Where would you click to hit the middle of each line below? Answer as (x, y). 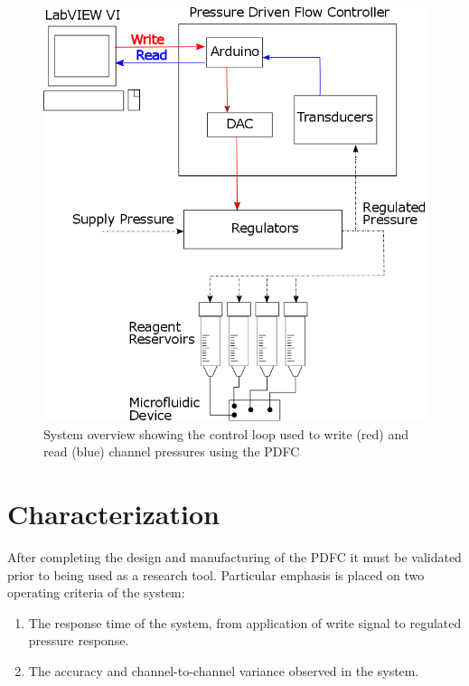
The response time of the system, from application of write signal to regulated (245, 622)
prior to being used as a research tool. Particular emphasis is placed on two (216, 574)
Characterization (113, 514)
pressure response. (79, 640)
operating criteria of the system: (96, 592)
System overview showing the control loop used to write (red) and (226, 433)
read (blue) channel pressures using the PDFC (172, 451)
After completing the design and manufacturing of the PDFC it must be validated (234, 557)
